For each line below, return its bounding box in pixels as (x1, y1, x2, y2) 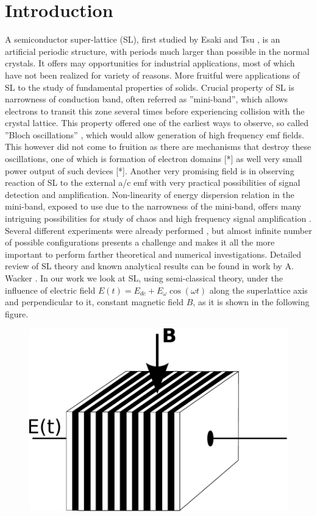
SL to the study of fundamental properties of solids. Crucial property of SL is (5, 80, 294, 93)
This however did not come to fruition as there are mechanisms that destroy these (5, 140, 312, 153)
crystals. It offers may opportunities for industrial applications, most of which (5, 57, 295, 69)
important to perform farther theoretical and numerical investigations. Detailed (5, 247, 301, 260)
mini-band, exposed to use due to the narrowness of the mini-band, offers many (5, 200, 302, 213)
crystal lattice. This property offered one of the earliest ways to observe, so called (5, 116, 309, 129)
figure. (5, 307, 29, 320)
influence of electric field (5, 283, 96, 296)
